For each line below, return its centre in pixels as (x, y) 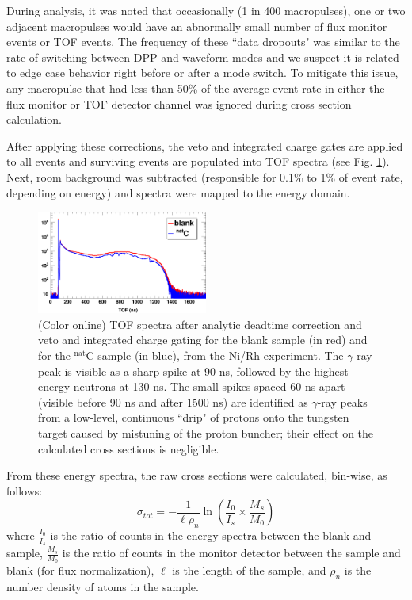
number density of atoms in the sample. (103, 587)
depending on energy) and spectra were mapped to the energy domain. (178, 192)
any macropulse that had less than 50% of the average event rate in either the (196, 88)
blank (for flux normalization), (80, 570)
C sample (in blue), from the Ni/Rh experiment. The (215, 355)
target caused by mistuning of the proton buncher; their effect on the (206, 433)
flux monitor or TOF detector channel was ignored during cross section (179, 103)
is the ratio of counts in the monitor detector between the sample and (231, 553)
